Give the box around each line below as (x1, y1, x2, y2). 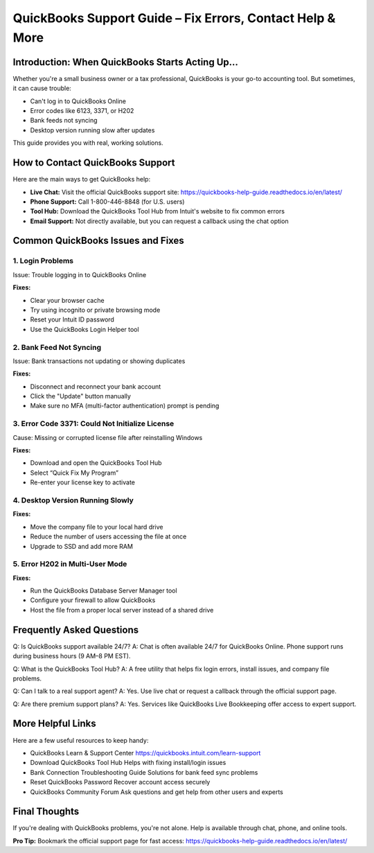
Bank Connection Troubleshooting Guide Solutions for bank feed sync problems (30, 768, 258, 776)
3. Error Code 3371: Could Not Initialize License (12, 419, 175, 429)
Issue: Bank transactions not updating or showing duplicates (12, 357, 186, 365)
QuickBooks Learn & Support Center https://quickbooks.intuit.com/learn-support (30, 748, 261, 757)
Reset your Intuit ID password (30, 315, 114, 324)
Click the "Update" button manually (30, 392, 132, 401)
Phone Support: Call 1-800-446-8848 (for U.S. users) (30, 197, 185, 206)
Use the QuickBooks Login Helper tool (30, 325, 139, 333)
